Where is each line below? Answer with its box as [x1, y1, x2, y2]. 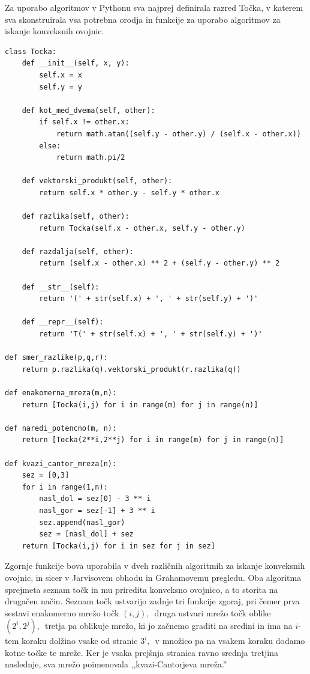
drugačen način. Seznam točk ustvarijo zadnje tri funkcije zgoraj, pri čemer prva [5, 595, 300, 607]
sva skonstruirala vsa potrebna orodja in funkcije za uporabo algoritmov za [5, 13, 281, 25]
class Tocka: [5, 47, 56, 56]
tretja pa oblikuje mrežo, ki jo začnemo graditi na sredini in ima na [44, 619, 293, 632]
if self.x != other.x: [39, 118, 130, 127]
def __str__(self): [22, 282, 100, 291]
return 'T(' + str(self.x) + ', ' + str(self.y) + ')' [39, 330, 263, 339]
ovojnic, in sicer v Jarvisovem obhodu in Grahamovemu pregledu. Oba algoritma [5, 571, 302, 583]
